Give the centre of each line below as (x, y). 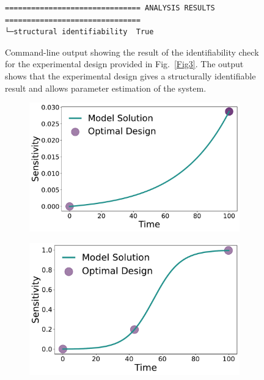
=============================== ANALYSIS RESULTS (110, 8)
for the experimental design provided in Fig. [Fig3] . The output (124, 64)
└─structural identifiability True (79, 32)
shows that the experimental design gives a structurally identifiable (130, 75)
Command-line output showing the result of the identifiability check (132, 52)
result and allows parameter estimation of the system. (106, 88)
